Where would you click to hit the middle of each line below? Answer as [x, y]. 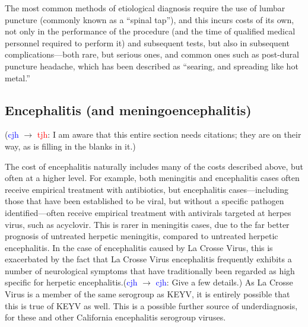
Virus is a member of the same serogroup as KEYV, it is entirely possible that [147, 294]
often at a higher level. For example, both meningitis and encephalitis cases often [152, 178]
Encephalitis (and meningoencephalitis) [128, 109]
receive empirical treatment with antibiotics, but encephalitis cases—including [147, 189]
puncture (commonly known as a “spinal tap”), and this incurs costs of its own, [150, 19]
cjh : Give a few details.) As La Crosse [224, 282]
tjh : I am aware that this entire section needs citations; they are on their [169, 134]
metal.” [18, 77]
